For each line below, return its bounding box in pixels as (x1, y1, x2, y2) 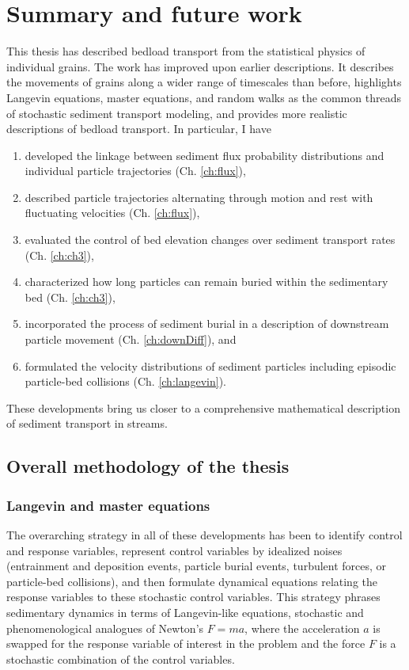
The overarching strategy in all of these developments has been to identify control (6, 527, 403, 542)
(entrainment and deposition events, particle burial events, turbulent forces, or (6, 558, 387, 574)
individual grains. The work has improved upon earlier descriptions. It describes (6, 58, 394, 74)
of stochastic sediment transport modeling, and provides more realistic (6, 105, 347, 121)
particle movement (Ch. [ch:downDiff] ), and (25, 331, 237, 348)
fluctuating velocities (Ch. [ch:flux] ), (25, 204, 200, 221)
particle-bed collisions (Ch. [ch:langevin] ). (25, 373, 226, 390)
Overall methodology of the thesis (6, 454, 290, 478)
